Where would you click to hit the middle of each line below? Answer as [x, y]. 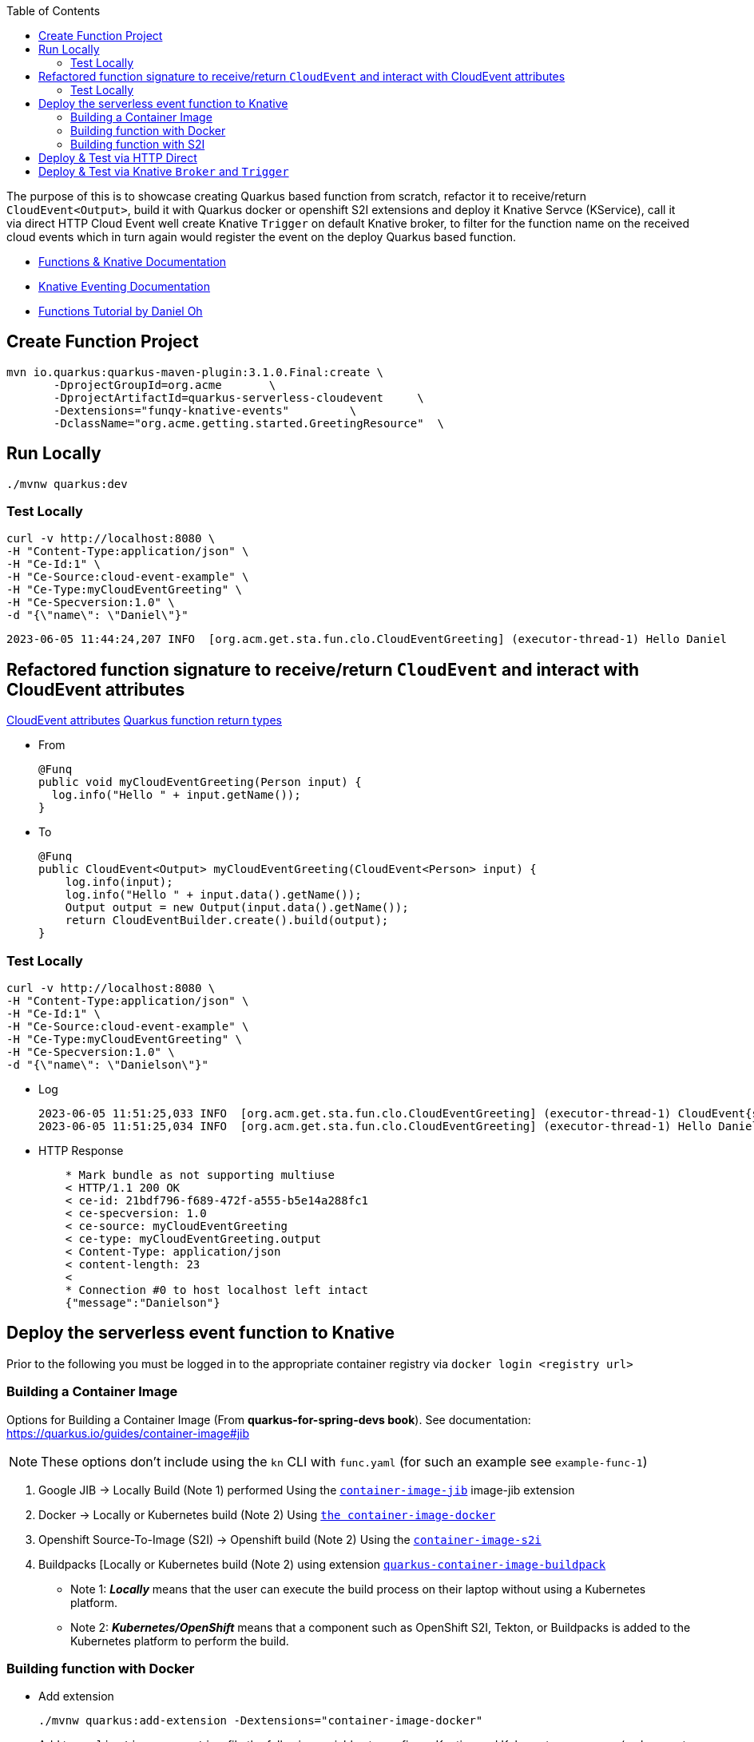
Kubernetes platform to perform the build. [180, 1641]
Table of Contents [54, 11]
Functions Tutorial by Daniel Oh [121, 311]
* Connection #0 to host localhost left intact [217, 1290]
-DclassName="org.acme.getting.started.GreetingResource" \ [249, 423]
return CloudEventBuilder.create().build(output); [227, 921]
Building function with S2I [138, 144]
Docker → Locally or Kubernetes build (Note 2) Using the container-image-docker [267, 1514]
